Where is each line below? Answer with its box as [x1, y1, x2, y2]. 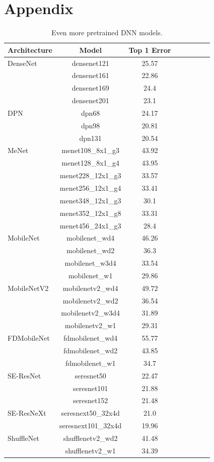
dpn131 [79, 132, 102, 143]
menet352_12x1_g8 [59, 207, 121, 218]
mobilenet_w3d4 [64, 258, 116, 268]
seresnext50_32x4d [61, 408, 120, 418]
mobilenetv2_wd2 [62, 295, 118, 305]
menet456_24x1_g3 [59, 220, 121, 230]
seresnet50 [75, 370, 106, 380]
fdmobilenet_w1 [65, 357, 116, 368]
